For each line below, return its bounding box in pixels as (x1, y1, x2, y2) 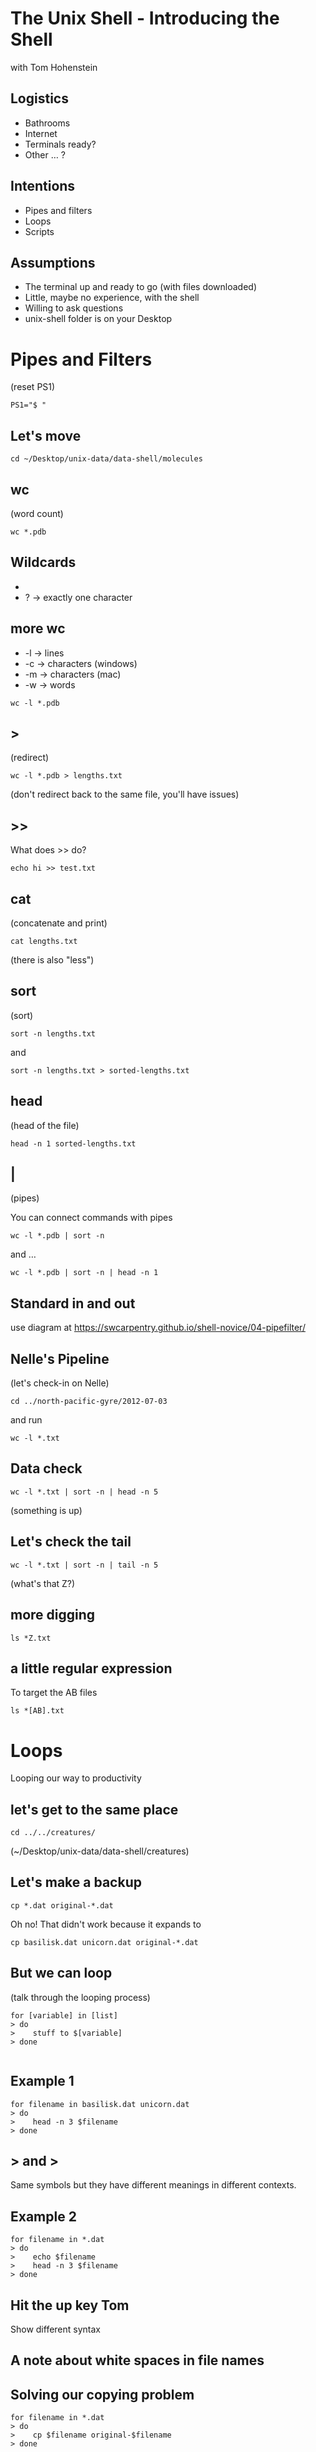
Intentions (10, 178, 76, 195)
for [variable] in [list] (10, 2010, 118, 2021)
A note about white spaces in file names (10, 2352, 265, 2369)
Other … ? (24, 148, 66, 161)
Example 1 (10, 2073, 75, 2090)
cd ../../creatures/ (10, 1828, 97, 1838)
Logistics (10, 90, 69, 107)
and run (10, 1414, 43, 1426)
